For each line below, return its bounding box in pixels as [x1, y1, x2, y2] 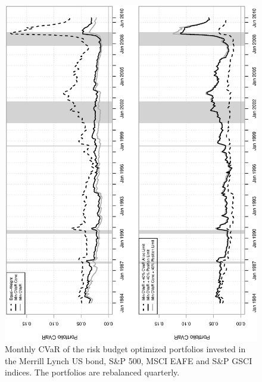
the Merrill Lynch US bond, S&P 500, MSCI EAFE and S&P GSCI [5, 354, 252, 367]
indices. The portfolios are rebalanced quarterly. [5, 366, 180, 378]
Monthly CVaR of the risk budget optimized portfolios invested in [5, 343, 246, 355]
